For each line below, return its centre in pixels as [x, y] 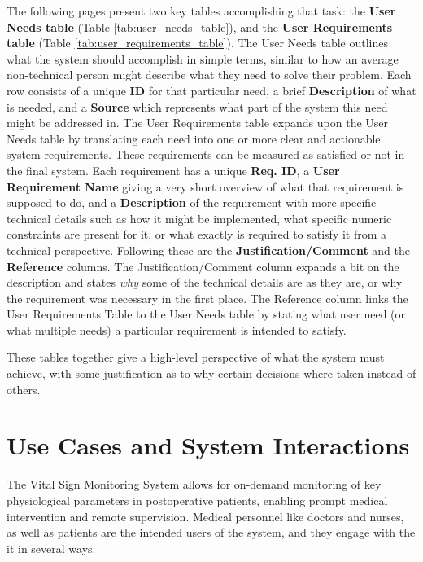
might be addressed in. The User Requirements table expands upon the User [198, 123]
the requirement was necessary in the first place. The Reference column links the [207, 298]
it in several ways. [51, 548]
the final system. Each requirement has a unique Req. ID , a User [173, 170]
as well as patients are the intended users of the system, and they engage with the [211, 532]
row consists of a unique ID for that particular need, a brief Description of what [211, 90]
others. [24, 389]
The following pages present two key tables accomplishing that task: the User [201, 11]
